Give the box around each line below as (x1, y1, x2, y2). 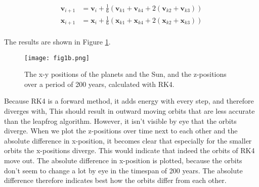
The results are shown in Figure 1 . (4, 36, 111, 47)
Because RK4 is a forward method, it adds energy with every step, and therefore (4, 96, 254, 106)
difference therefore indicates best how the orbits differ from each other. (4, 175, 227, 185)
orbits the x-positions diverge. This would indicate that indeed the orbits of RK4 (4, 145, 255, 156)
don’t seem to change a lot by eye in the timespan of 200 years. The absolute (4, 165, 243, 175)
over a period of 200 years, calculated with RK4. (24, 78, 175, 89)
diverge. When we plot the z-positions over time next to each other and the (4, 125, 238, 136)
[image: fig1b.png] (24, 54, 90, 62)
